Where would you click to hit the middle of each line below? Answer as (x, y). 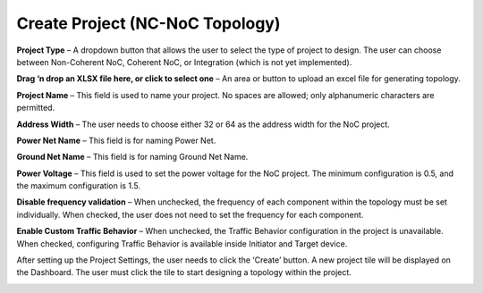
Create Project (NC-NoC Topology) (148, 23)
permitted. (36, 108)
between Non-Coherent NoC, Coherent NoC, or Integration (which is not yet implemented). (184, 62)
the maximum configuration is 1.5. (78, 186)
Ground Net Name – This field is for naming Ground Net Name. (132, 157)
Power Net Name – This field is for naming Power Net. (116, 140)
